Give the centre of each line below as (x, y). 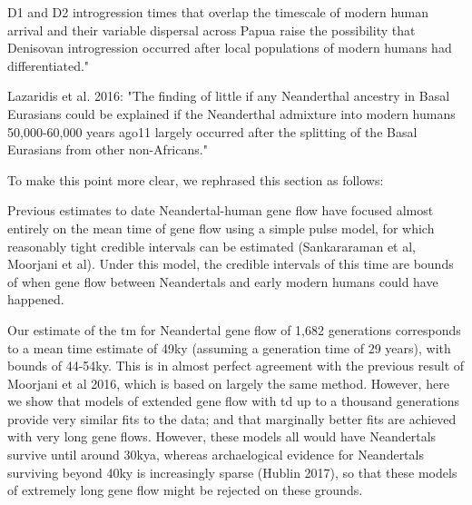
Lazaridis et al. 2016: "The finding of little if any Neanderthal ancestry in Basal (229, 96)
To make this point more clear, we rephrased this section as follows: (196, 179)
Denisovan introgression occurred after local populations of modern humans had (230, 48)
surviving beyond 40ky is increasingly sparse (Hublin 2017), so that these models (232, 472)
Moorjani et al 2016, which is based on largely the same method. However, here (228, 383)
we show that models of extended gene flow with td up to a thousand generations (234, 401)
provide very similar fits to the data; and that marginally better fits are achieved (232, 418)
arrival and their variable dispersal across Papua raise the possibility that (211, 30)
